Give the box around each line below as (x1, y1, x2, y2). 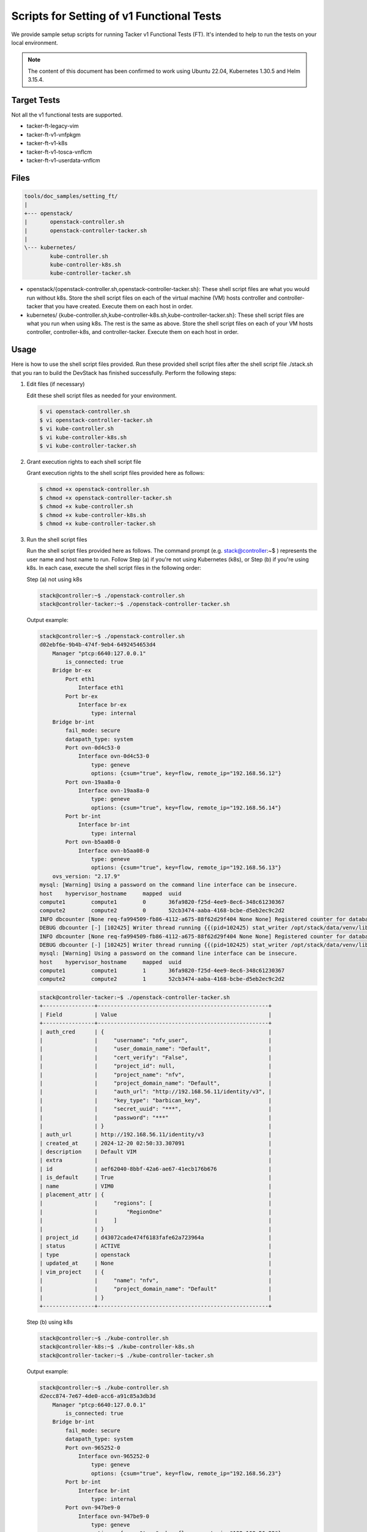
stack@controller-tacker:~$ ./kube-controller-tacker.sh (39, 1352, 214, 1359)
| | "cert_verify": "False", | (39, 1054, 272, 1061)
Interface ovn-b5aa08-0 (78, 847, 150, 854)
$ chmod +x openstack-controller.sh (39, 486, 150, 493)
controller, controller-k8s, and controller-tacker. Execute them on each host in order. (26, 328, 239, 336)
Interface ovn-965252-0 (78, 1452, 150, 1460)
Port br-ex (65, 692, 98, 700)
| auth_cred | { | (39, 1028, 272, 1035)
